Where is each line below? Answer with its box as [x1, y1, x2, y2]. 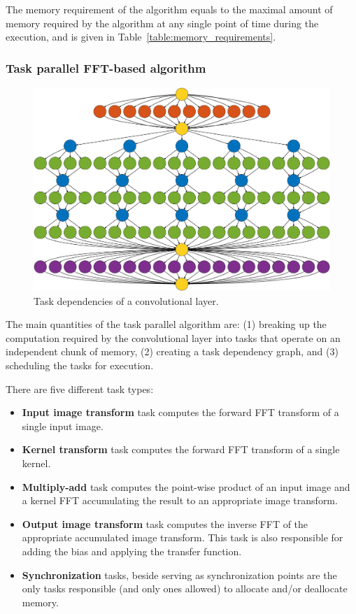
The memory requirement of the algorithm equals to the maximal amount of [6, 2, 333, 16]
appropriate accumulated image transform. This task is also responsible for [22, 530, 343, 545]
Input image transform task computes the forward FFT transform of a [22, 405, 339, 420]
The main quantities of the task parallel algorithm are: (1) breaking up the [6, 317, 327, 331]
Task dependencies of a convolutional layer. [34, 293, 219, 308]
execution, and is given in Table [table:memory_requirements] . [6, 29, 276, 44]
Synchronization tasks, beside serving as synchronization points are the [22, 567, 337, 582]
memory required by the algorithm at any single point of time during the [6, 15, 319, 30]
